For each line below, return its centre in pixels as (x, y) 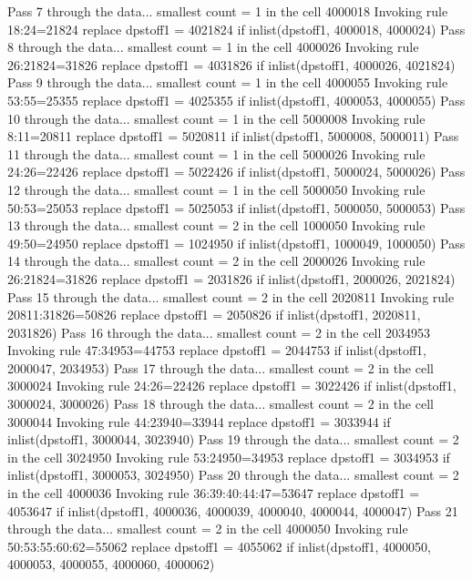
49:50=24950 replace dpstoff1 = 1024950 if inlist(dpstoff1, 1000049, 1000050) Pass (236, 243)
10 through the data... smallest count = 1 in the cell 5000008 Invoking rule (216, 118)
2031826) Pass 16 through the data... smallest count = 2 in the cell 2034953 (219, 332)
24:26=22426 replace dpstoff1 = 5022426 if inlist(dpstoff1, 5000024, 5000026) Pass (236, 172)
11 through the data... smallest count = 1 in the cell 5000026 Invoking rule (216, 153)
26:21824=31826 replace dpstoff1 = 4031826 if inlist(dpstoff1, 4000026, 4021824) (231, 64)
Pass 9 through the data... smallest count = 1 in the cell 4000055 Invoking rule (228, 82)
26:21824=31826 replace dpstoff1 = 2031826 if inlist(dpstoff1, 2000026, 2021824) (231, 278)
